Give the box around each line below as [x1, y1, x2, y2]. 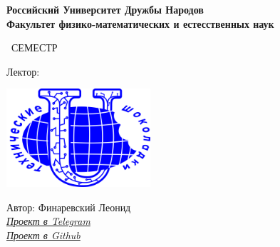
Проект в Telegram [6, 213, 90, 228]
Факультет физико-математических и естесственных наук [6, 16, 274, 31]
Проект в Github [6, 227, 81, 242]
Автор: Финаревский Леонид [6, 199, 131, 214]
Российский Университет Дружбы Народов [6, 2, 204, 16]
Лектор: [6, 64, 40, 79]
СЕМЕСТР [11, 40, 58, 55]
